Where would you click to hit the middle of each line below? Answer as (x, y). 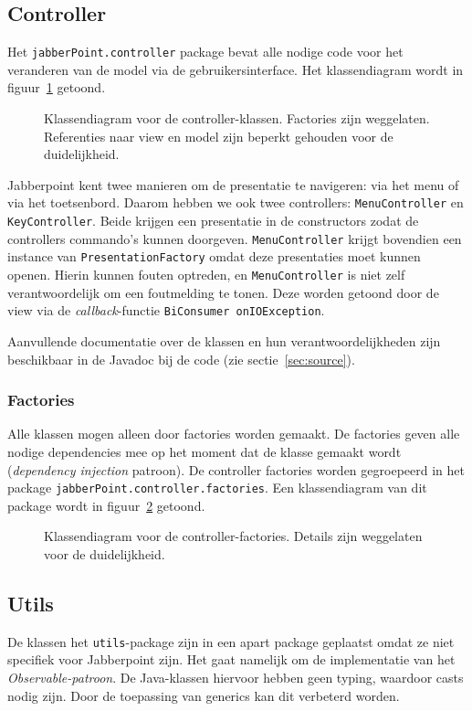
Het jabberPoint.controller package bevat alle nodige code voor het (205, 52)
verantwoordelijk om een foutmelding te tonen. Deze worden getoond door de (223, 292)
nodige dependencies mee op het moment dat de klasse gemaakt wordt (205, 451)
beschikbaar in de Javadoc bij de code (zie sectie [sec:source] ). (181, 359)
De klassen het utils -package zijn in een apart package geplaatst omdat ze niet (231, 641)
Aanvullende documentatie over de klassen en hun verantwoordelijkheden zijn (224, 340)
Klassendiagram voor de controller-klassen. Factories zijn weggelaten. (237, 118)
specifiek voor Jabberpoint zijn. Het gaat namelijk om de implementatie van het (231, 659)
